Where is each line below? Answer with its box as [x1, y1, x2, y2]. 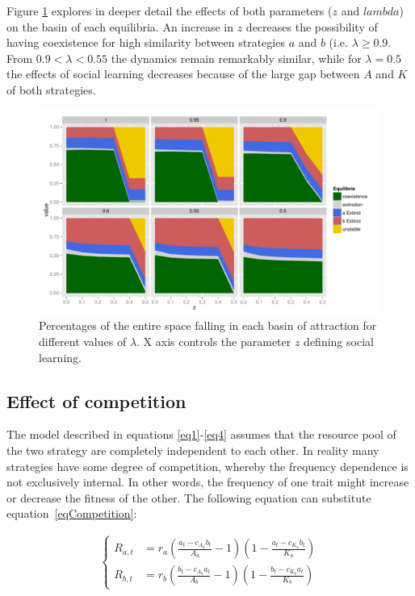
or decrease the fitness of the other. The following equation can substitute [6, 489, 371, 506]
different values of [39, 332, 127, 349]
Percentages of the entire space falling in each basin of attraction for [39, 317, 377, 334]
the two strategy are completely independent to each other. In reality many [6, 441, 379, 458]
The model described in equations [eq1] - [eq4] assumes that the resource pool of [6, 426, 396, 443]
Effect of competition [6, 388, 187, 413]
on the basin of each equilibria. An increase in [6, 18, 234, 35]
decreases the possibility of [245, 18, 378, 35]
